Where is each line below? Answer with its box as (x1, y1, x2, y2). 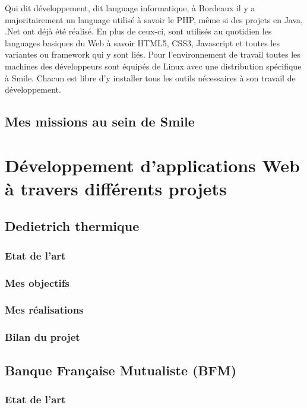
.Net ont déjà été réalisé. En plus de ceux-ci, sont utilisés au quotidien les (5, 25, 272, 37)
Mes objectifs (5, 275, 69, 290)
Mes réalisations (5, 302, 84, 317)
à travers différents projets (5, 176, 227, 200)
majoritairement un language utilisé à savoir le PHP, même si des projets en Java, (5, 13, 303, 26)
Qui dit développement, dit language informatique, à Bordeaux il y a (5, 2, 255, 14)
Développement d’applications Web (5, 153, 300, 177)
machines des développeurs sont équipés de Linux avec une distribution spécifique (5, 59, 302, 72)
